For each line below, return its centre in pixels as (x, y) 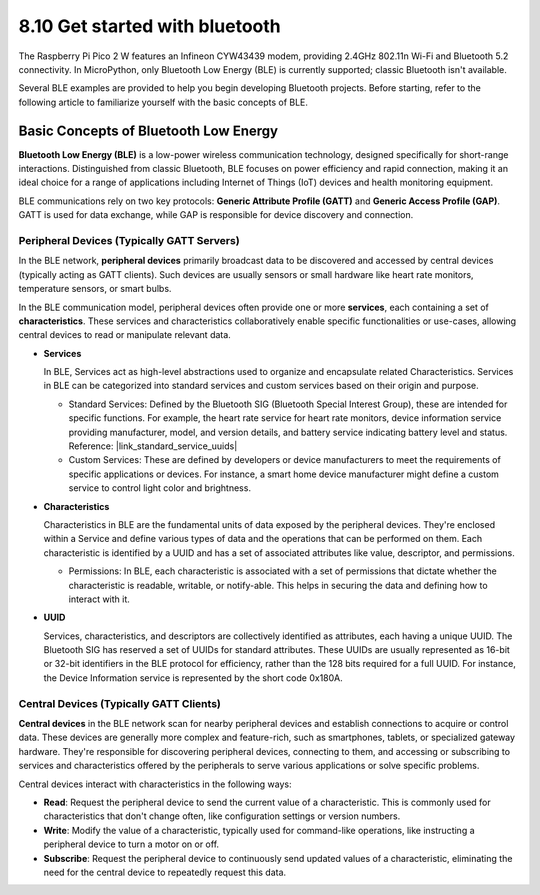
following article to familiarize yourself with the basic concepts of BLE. (163, 102)
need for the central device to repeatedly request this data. (165, 872)
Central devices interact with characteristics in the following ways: (155, 784)
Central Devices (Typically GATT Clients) (120, 703)
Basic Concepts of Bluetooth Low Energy (148, 130)
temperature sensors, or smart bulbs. (95, 289)
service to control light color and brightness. (160, 488)
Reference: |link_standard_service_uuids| (153, 446)
